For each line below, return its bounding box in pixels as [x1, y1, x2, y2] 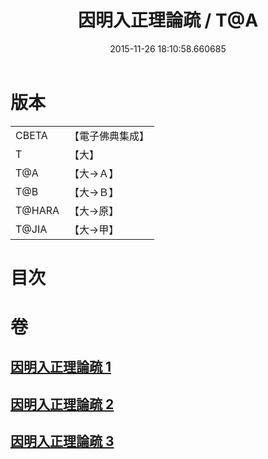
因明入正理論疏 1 [10, 359, 112, 376]
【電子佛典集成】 [69, 129, 150, 143]
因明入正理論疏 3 [10, 433, 115, 450]
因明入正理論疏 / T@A [77, 9, 259, 32]
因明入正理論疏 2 [10, 396, 115, 413]
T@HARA [15, 203, 60, 217]
